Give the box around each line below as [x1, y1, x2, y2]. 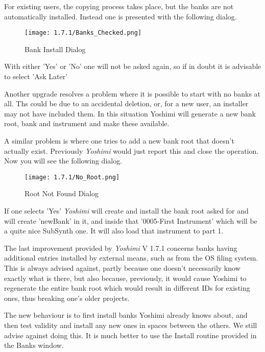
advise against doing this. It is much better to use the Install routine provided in [4, 330, 257, 340]
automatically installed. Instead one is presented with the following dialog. [4, 11, 237, 21]
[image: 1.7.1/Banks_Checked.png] [25, 29, 142, 37]
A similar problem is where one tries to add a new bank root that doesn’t [4, 135, 234, 146]
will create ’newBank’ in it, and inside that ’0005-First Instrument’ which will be [4, 215, 257, 226]
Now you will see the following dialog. [4, 155, 123, 166]
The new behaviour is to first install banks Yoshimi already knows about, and [4, 310, 248, 320]
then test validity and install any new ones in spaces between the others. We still [4, 319, 257, 330]
